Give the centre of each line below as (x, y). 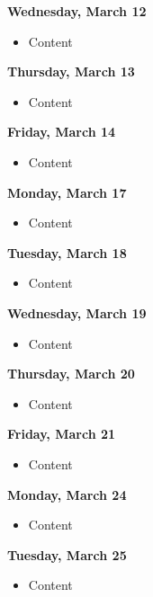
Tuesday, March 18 (67, 252)
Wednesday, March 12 (77, 11)
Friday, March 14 (62, 132)
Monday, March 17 (67, 192)
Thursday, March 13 (71, 71)
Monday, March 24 (67, 494)
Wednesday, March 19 (77, 312)
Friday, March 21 (62, 434)
